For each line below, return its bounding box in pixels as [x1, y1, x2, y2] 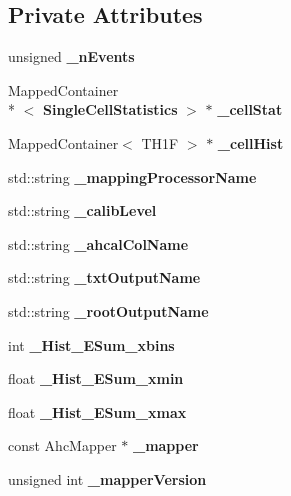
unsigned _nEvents [8, 46, 135, 67]
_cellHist [217, 132, 284, 153]
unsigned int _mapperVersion [8, 468, 207, 489]
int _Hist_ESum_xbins [8, 334, 175, 355]
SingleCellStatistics [43, 99, 178, 120]
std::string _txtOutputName [8, 267, 201, 288]
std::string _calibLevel [8, 200, 157, 221]
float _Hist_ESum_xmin [8, 368, 184, 389]
